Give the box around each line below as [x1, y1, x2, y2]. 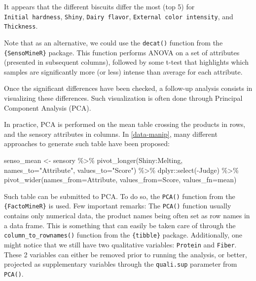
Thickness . [4, 21, 38, 31]
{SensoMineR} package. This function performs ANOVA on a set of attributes [4, 47, 240, 57]
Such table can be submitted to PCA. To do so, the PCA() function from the [4, 191, 235, 201]
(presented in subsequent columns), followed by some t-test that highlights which [4, 57, 249, 67]
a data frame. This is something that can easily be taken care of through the [4, 220, 236, 230]
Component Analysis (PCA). [4, 102, 91, 113]
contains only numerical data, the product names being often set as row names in [4, 210, 250, 221]
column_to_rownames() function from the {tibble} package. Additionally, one [4, 230, 242, 240]
